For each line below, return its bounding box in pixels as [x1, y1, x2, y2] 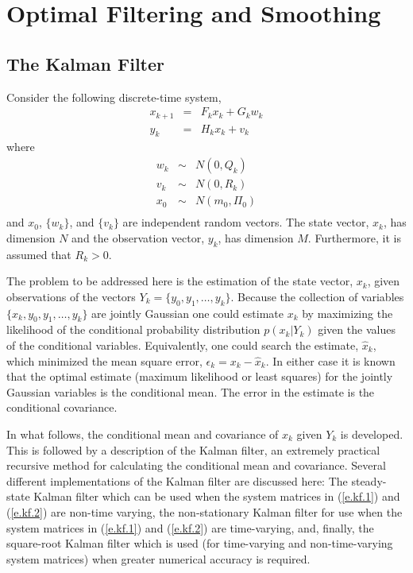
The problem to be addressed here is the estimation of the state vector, [6, 273, 353, 289]
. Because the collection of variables [230, 288, 404, 304]
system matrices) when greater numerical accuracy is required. [6, 550, 311, 567]
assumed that [6, 246, 71, 262]
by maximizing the [302, 304, 393, 321]
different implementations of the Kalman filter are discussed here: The [6, 472, 348, 489]
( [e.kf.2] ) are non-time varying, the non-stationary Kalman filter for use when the [6, 503, 403, 520]
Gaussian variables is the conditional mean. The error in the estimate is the [6, 383, 375, 400]
